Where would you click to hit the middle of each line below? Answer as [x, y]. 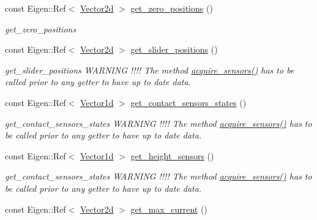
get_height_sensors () [172, 155]
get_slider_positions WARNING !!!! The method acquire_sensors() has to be [150, 70]
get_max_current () [169, 209]
